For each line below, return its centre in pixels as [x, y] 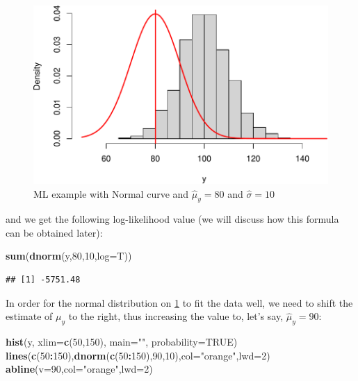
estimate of [29, 316]
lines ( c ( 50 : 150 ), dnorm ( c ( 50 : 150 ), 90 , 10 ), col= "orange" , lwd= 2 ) [138, 355]
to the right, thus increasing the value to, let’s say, [176, 316]
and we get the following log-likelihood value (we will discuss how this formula [172, 219]
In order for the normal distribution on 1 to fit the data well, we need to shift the [179, 302]
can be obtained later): [54, 232]
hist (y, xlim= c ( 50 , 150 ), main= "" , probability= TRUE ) [122, 342]
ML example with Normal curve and [111, 193]
